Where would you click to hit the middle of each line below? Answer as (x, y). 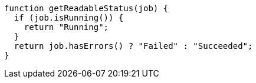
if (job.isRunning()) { (69, 18)
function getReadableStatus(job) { (86, 8)
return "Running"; (66, 27)
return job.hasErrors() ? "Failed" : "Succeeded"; (133, 46)
